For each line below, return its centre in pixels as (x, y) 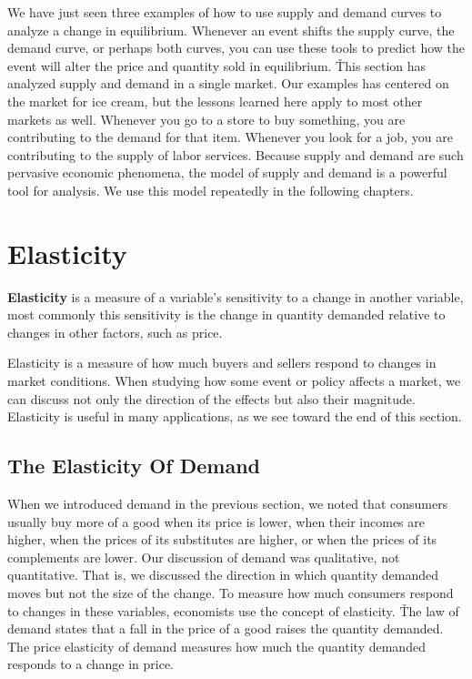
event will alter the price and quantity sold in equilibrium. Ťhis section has (217, 65)
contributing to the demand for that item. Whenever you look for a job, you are (230, 137)
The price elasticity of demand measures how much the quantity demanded (216, 646)
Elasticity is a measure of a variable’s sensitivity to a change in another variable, (236, 296)
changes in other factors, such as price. (115, 332)
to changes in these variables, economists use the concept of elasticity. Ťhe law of (233, 610)
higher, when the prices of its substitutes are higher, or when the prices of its (222, 539)
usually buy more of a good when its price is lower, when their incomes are (216, 521)
